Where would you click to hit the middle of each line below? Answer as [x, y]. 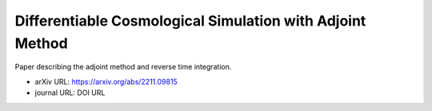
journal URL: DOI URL [70, 93]
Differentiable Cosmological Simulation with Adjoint [190, 21]
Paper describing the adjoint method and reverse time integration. [123, 67]
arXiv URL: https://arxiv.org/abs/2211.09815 [106, 81]
